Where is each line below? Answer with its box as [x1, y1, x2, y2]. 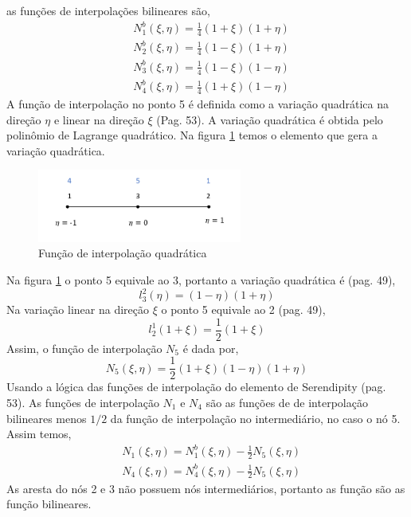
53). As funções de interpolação [6, 394, 159, 410]
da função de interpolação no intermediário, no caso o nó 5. [110, 409, 401, 426]
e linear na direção [53, 111, 144, 127]
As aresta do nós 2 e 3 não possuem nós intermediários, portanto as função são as [6, 480, 405, 496]
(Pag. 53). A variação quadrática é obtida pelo [156, 111, 383, 127]
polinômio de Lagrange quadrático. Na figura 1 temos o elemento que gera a [6, 127, 378, 143]
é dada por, [182, 339, 239, 356]
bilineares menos [6, 409, 87, 426]
